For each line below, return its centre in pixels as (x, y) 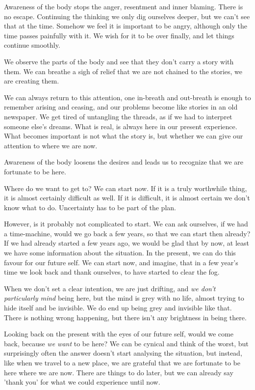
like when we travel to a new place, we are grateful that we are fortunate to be (122, 362)
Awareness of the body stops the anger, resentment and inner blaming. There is (124, 6)
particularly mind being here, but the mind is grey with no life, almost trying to (124, 298)
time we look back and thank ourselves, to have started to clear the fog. (112, 272)
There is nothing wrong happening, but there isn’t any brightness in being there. (125, 317)
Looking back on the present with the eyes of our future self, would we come (119, 334)
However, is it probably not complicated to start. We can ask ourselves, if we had (126, 224)
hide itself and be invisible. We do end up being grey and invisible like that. (118, 308)
